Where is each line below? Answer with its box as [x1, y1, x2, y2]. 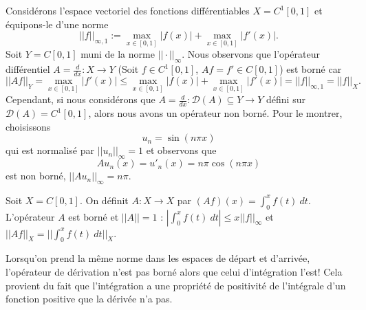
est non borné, [6, 168, 66, 183]
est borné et [68, 209, 119, 223]
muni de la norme [80, 47, 155, 61]
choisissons [6, 119, 51, 133]
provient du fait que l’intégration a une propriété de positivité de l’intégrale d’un [6, 278, 346, 292]
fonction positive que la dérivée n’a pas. [6, 291, 173, 306]
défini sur [266, 92, 305, 107]
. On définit [79, 192, 129, 207]
